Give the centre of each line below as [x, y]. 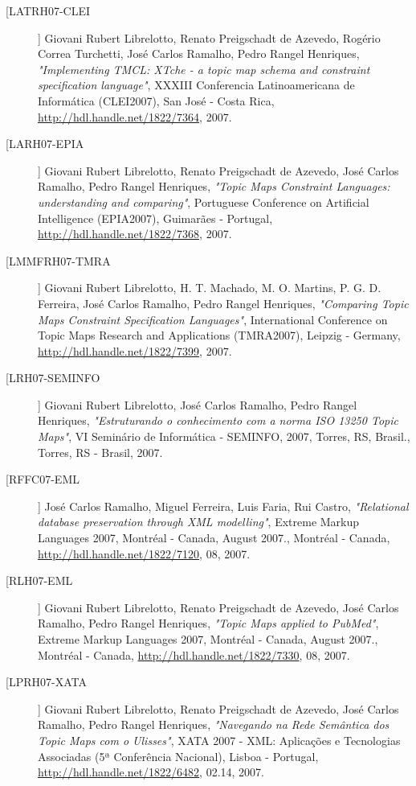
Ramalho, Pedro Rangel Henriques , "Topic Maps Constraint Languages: [214, 186]
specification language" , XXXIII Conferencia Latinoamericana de [196, 85]
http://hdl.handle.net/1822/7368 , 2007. [135, 234]
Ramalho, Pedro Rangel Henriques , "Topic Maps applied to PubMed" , [208, 623]
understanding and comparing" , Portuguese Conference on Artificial [204, 202]
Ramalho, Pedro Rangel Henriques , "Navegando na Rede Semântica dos [214, 724]
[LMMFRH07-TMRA [58, 260]
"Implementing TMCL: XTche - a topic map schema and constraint [204, 69]
